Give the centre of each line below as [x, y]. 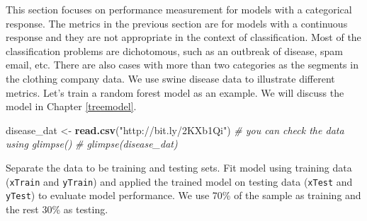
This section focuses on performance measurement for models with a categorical [179, 9]
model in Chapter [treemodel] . [71, 106]
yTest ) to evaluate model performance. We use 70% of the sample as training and [183, 195]
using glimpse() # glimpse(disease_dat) [92, 144]
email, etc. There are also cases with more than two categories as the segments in [182, 65]
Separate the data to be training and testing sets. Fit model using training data [179, 167]
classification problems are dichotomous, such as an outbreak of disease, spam [174, 50]
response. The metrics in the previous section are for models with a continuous [177, 23]
